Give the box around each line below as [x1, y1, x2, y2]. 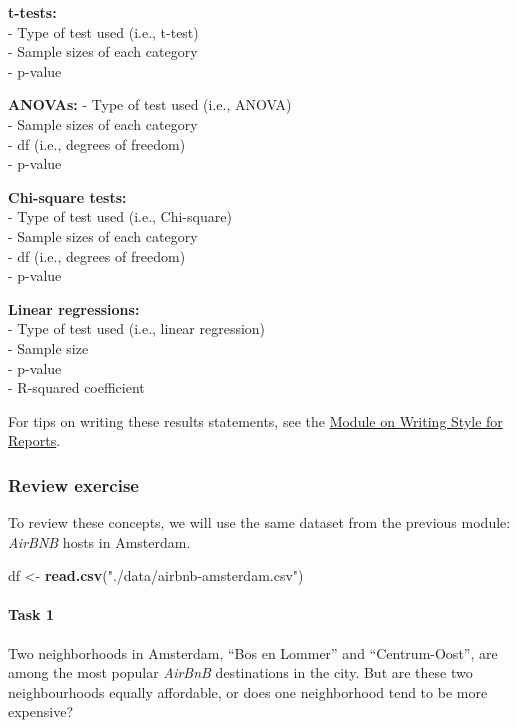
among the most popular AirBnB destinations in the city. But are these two [8, 662, 473, 683]
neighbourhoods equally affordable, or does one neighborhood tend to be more [8, 681, 488, 702]
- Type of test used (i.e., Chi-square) [8, 206, 232, 227]
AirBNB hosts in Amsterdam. [8, 531, 191, 552]
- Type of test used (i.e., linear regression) [8, 318, 266, 339]
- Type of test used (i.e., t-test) [8, 21, 199, 42]
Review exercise [8, 472, 139, 497]
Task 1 [8, 604, 54, 625]
